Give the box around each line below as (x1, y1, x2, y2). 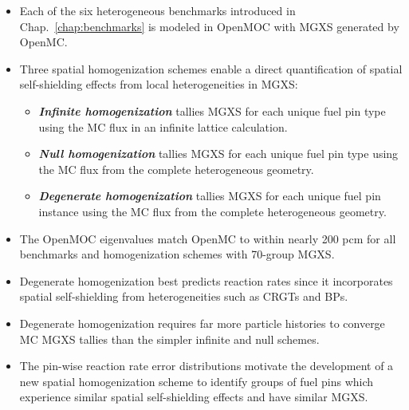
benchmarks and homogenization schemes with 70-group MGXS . (19, 246, 335, 262)
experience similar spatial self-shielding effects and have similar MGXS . (19, 388, 368, 405)
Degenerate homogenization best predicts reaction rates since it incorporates (19, 272, 393, 289)
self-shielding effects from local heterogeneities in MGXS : (19, 76, 298, 93)
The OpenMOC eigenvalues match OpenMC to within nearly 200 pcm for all (19, 230, 396, 246)
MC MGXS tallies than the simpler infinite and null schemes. (19, 330, 320, 347)
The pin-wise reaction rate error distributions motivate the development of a (19, 357, 394, 374)
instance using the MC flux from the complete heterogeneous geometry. (38, 203, 387, 219)
